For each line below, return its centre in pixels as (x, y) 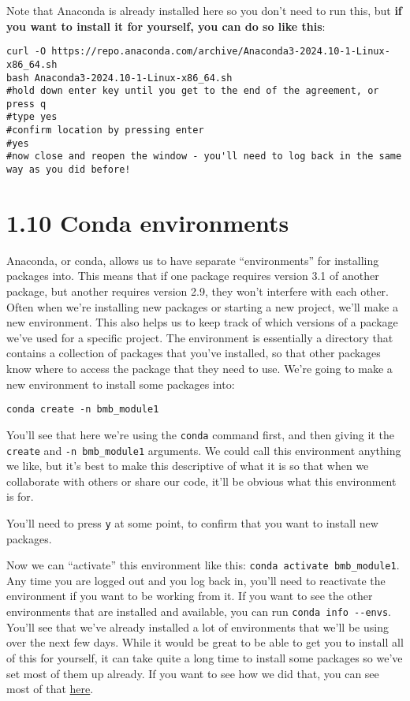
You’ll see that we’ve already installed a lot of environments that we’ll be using (198, 626)
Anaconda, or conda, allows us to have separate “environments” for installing (193, 260)
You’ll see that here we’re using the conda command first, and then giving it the (200, 434)
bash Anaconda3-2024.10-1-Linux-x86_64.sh (119, 78)
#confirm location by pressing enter (105, 131)
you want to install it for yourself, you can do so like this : (166, 26)
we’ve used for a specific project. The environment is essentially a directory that (200, 337)
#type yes (32, 117)
